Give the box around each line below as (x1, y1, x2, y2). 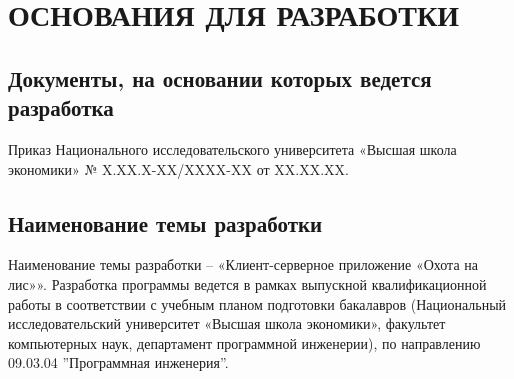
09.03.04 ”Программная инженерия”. (8, 352, 229, 373)
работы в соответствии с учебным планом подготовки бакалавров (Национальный (8, 293, 507, 314)
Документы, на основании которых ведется (8, 62, 432, 93)
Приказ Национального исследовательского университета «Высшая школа (8, 138, 457, 159)
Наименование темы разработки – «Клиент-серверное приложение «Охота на (8, 254, 478, 275)
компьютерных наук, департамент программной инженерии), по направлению (8, 332, 481, 353)
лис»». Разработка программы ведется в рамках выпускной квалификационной (8, 273, 487, 294)
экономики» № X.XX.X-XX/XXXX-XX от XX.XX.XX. (8, 158, 349, 179)
